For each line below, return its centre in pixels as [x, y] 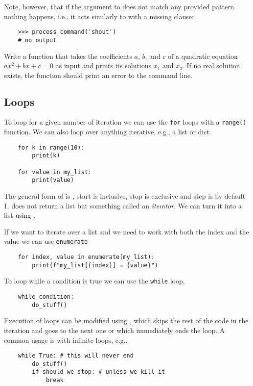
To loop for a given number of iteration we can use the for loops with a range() [125, 122]
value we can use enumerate [46, 241]
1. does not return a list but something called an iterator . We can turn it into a [123, 205]
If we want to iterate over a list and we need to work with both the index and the [126, 231]
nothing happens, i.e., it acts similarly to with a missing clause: [99, 16]
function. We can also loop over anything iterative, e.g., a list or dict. [108, 132]
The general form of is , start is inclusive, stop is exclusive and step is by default [125, 196]
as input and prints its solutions [103, 65]
